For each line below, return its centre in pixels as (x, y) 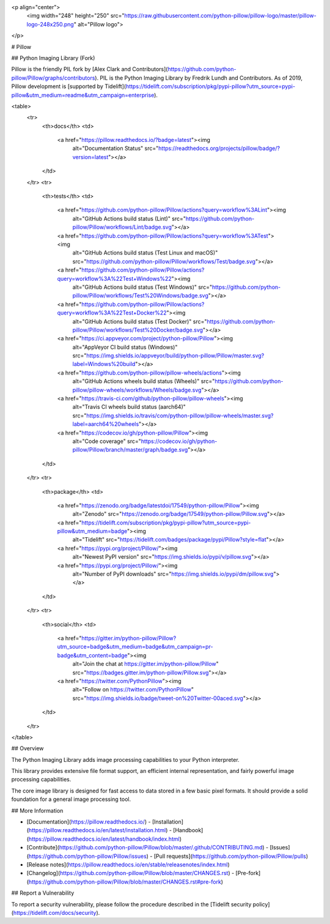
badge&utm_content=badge (92, 655)
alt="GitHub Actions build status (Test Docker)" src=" (140, 321)
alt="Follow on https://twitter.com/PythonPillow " (133, 690)
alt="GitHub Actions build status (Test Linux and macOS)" (145, 253)
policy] (261, 904)
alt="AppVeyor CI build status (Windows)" (125, 347)
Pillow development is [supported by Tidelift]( (69, 86)
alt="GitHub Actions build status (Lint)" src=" (129, 218)
